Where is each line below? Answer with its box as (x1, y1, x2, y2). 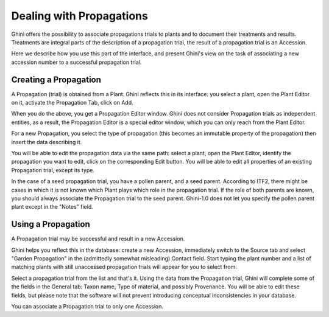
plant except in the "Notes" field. (11, 203, 94, 211)
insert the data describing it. (11, 138, 82, 145)
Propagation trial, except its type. (11, 166, 94, 173)
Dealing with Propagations (11, 9, 149, 23)
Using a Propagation (11, 219, 91, 229)
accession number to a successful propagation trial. (11, 58, 142, 66)
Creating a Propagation (11, 74, 102, 85)
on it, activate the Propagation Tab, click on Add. (11, 99, 133, 106)
